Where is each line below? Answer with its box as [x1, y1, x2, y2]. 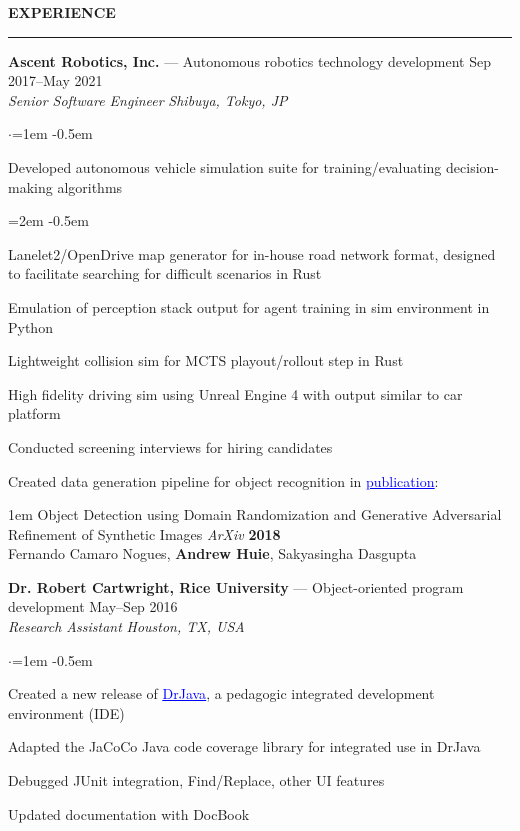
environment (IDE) [8, 702, 125, 723]
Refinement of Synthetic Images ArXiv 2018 [8, 523, 281, 544]
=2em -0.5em [8, 210, 89, 231]
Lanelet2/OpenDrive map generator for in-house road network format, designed [8, 243, 496, 264]
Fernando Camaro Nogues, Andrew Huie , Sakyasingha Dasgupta [8, 543, 417, 564]
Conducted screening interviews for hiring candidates [8, 436, 333, 457]
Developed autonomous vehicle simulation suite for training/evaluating [8, 156, 442, 177]
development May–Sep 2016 [8, 596, 178, 617]
